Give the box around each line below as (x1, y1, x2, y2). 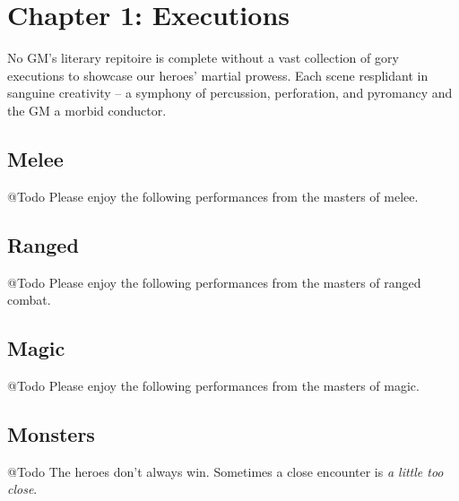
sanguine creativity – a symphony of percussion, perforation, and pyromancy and (7, 83, 453, 102)
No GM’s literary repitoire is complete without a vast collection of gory (7, 48, 399, 67)
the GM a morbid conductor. (7, 100, 167, 119)
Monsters (7, 419, 95, 447)
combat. (7, 290, 51, 309)
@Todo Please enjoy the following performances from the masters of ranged (7, 272, 421, 291)
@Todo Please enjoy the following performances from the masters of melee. (7, 186, 419, 205)
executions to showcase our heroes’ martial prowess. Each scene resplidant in (7, 65, 429, 84)
